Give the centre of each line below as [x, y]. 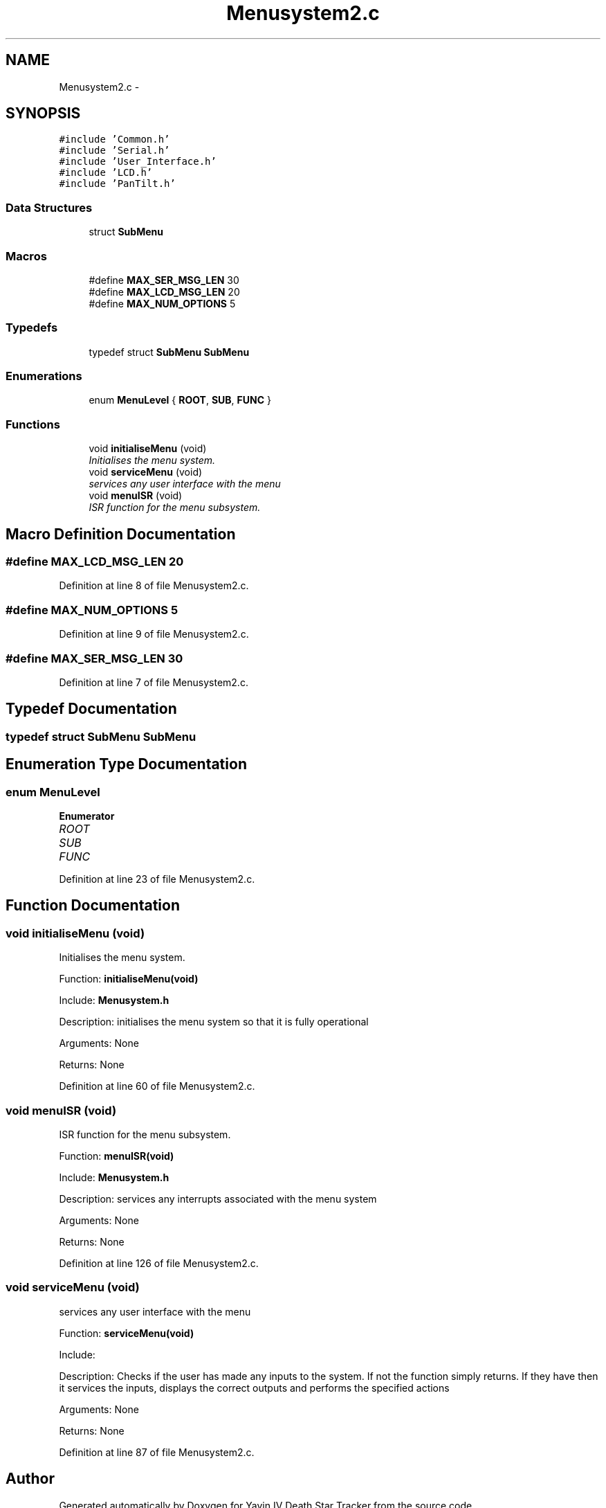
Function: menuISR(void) [117, 1156]
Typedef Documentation [91, 709]
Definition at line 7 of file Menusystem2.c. [154, 682]
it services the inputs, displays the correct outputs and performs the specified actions [254, 1388]
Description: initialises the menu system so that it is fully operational [214, 1022]
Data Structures [49, 207]
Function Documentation [93, 906]
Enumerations [44, 376]
